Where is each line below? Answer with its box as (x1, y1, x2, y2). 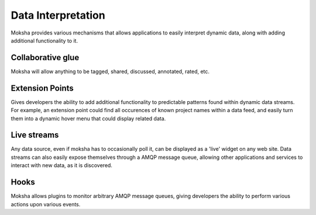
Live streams (11, 130, 59, 140)
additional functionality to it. (11, 37, 78, 44)
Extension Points (11, 83, 74, 93)
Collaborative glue (11, 53, 80, 63)
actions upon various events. (11, 200, 81, 207)
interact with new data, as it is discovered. (11, 162, 112, 169)
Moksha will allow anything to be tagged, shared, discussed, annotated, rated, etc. (11, 68, 210, 75)
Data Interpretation (11, 9, 105, 22)
